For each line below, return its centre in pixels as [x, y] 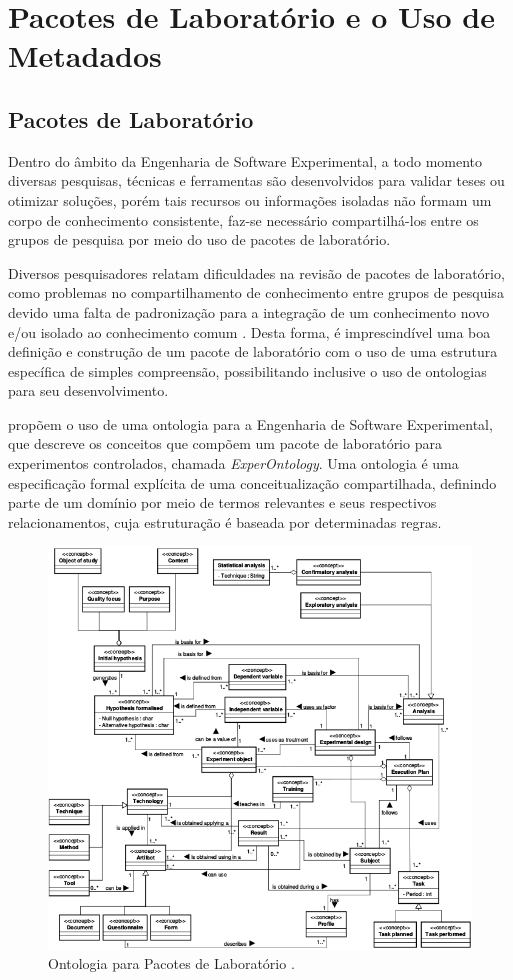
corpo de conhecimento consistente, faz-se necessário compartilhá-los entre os [243, 219]
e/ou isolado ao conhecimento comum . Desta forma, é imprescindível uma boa [249, 331]
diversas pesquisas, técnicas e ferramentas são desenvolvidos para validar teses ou [256, 180]
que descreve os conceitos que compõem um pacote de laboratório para [225, 443]
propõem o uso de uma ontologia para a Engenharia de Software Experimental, [250, 423]
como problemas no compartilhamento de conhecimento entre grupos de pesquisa [256, 292]
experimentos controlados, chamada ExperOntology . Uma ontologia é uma [233, 463]
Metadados [85, 55]
